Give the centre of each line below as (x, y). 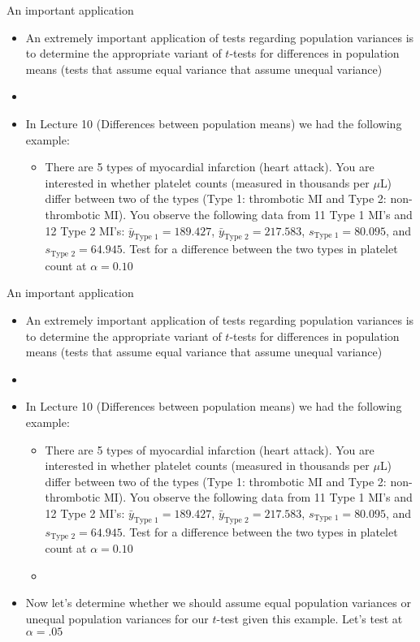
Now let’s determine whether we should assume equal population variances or (218, 603)
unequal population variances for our (117, 618)
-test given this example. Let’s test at (310, 618)
